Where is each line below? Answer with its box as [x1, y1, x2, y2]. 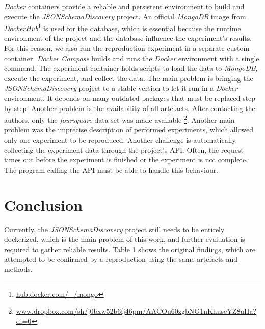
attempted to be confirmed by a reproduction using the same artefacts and [4, 254, 238, 264]
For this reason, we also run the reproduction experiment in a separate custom [4, 43, 250, 53]
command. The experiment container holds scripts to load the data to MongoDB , [4, 63, 258, 73]
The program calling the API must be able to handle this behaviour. [4, 164, 219, 175]
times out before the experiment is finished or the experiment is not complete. [4, 154, 248, 165]
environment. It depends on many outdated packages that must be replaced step [4, 93, 256, 103]
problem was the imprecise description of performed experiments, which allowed [4, 124, 253, 135]
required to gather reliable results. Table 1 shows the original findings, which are [4, 243, 256, 254]
